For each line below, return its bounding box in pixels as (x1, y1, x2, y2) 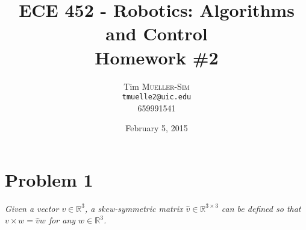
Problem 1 (5, 167, 93, 191)
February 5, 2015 (125, 122, 188, 134)
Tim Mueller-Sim (123, 79, 190, 92)
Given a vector (5, 202, 59, 214)
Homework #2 (95, 45, 219, 69)
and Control (105, 21, 208, 46)
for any (48, 214, 76, 226)
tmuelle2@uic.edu (122, 93, 192, 102)
